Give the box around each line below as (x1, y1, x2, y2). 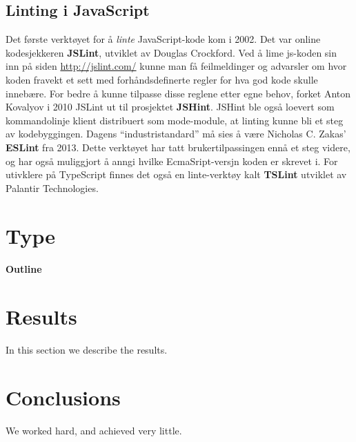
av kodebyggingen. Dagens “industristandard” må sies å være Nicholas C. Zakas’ (6, 126, 346, 141)
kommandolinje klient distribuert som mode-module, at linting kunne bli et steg (6, 113, 344, 127)
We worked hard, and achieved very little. (6, 423, 182, 437)
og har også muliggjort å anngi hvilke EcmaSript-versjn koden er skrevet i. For (6, 153, 338, 168)
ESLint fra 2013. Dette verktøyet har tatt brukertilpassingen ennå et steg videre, (6, 140, 350, 154)
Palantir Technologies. (6, 180, 99, 195)
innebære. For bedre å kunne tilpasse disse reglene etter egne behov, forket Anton (6, 86, 351, 100)
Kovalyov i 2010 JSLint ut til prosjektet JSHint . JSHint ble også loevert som (6, 99, 335, 114)
